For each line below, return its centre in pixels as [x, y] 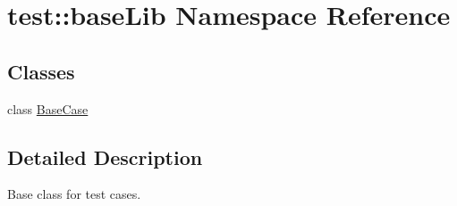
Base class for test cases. [74, 194]
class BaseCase [48, 108]
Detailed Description [105, 157]
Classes [41, 71]
